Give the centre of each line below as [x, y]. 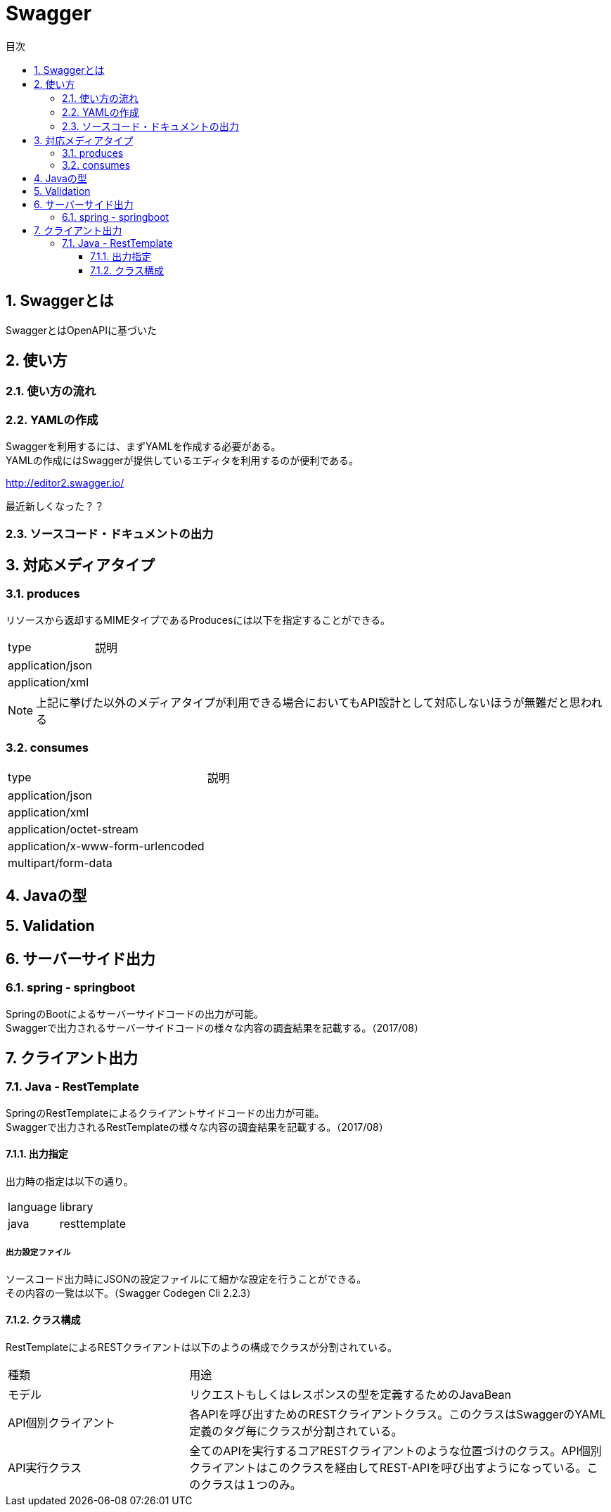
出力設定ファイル [38, 1253]
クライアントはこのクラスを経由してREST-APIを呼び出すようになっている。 [388, 1468]
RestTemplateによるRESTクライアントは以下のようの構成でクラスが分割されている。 [201, 1347]
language [32, 1207]
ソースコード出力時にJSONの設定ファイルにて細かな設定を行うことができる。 [186, 1279]
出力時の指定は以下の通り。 [70, 1181]
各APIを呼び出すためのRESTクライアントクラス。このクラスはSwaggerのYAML [398, 1415]
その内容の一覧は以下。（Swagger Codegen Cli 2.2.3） [131, 1293]
